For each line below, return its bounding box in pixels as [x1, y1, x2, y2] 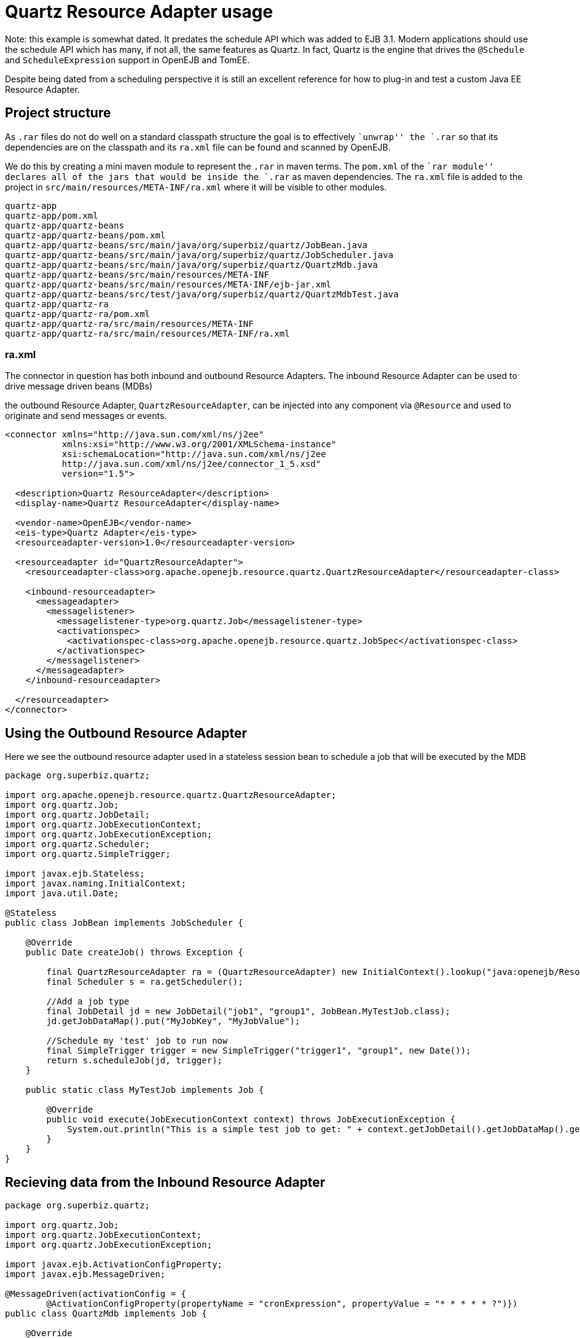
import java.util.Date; [5, 888, 119, 899]
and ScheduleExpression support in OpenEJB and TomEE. [5, 54, 250, 65]
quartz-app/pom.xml [5, 210, 98, 221]
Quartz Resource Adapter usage [5, 1, 273, 22]
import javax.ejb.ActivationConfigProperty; [5, 1259, 223, 1270]
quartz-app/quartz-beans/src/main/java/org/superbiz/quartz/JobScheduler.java [5, 249, 394, 260]
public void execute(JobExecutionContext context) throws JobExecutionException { [46, 1114, 456, 1125]
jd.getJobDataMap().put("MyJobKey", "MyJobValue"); [46, 1016, 300, 1027]
